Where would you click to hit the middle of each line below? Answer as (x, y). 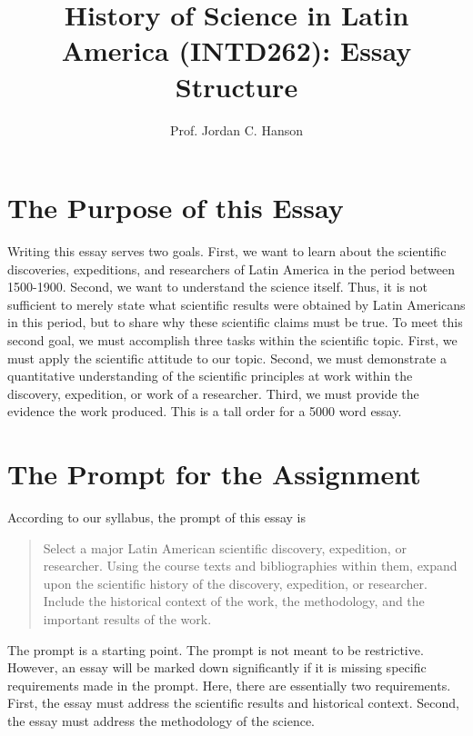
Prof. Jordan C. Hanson (236, 129)
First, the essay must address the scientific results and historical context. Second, (233, 703)
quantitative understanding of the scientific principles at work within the (210, 376)
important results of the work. (127, 619)
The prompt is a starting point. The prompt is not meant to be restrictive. (216, 649)
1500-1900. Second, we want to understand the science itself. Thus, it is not (217, 287)
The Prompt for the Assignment (214, 474)
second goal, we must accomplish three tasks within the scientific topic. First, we (232, 340)
